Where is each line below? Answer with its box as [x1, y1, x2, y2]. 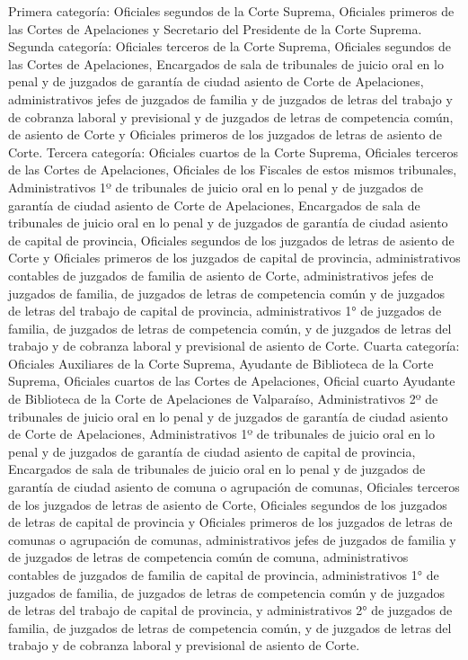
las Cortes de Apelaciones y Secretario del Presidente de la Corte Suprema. [8, 19, 422, 38]
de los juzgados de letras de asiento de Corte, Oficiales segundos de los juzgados [8, 495, 447, 513]
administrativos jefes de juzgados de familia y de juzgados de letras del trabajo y [8, 89, 453, 108]
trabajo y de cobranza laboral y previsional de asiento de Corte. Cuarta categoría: [8, 336, 460, 355]
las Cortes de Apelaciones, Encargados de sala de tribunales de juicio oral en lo [8, 54, 444, 73]
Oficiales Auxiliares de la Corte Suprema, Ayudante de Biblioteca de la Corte [8, 353, 434, 372]
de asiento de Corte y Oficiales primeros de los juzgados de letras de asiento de [8, 125, 442, 144]
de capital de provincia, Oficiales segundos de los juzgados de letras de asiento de [8, 230, 455, 249]
